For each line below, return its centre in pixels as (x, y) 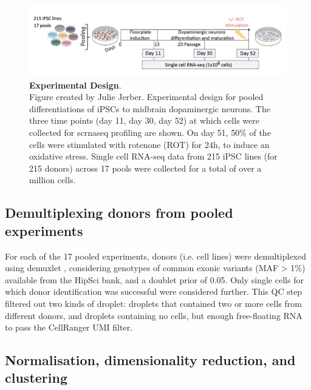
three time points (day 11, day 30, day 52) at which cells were (144, 120)
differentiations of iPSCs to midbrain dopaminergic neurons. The (150, 108)
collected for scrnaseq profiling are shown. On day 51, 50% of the (150, 132)
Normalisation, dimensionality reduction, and (150, 360)
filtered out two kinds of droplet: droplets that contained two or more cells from (153, 303)
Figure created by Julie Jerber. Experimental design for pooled (146, 97)
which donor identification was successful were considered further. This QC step (154, 291)
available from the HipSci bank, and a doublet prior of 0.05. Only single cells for (154, 279)
